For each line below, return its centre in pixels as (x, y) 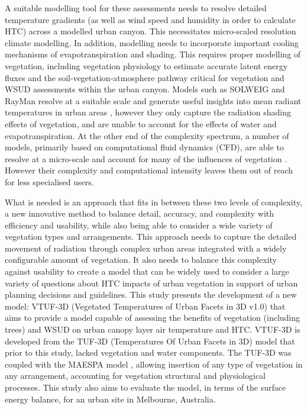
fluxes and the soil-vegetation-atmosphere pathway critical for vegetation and (145, 77)
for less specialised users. (49, 181)
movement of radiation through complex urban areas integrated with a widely (146, 248)
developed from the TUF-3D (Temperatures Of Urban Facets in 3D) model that (150, 341)
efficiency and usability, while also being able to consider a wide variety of (139, 225)
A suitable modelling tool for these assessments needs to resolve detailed (136, 8)
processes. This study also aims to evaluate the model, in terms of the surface (146, 387)
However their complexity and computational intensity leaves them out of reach (149, 170)
